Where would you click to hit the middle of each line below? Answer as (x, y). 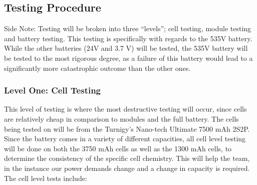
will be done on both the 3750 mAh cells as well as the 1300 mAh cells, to (118, 148)
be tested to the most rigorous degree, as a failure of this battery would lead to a (128, 58)
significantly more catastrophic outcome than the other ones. (97, 68)
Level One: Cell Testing (53, 90)
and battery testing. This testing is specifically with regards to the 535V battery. (128, 38)
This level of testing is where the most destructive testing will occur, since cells (125, 109)
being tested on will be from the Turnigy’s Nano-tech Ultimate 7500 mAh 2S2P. (127, 128)
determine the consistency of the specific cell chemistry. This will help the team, (127, 158)
